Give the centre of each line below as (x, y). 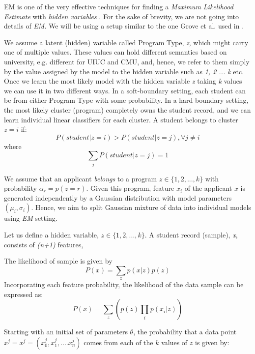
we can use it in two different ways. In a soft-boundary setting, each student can (125, 90)
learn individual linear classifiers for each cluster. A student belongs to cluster (121, 119)
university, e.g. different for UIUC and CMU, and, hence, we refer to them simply (127, 61)
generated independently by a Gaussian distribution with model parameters (118, 197)
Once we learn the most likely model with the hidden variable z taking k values (123, 81)
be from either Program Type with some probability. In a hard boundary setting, (126, 100)
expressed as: (24, 294)
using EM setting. (31, 218)
